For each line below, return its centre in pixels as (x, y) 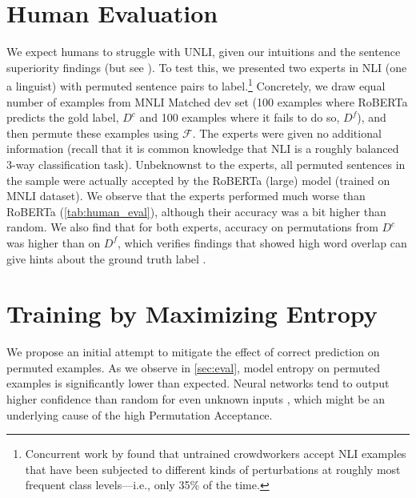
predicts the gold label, (63, 117)
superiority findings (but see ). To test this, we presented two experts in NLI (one (207, 67)
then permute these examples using (93, 133)
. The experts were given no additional (287, 133)
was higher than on (54, 242)
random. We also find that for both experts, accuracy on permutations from (192, 227)
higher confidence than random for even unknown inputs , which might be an (196, 399)
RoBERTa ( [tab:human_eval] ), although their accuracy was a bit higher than (196, 211)
